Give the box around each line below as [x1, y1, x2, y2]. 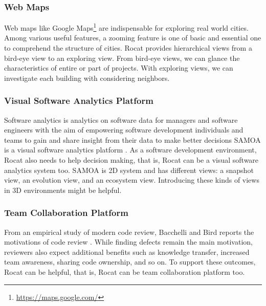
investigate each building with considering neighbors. [4, 72, 170, 83]
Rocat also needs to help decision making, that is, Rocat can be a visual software [4, 155, 259, 165]
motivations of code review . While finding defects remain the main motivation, [4, 236, 253, 247]
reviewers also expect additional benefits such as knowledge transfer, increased [4, 246, 250, 257]
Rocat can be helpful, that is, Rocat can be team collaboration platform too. [4, 267, 245, 277]
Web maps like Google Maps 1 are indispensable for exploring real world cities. [4, 21, 249, 33]
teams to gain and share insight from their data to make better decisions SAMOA [4, 134, 261, 145]
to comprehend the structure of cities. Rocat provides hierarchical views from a [4, 42, 252, 53]
